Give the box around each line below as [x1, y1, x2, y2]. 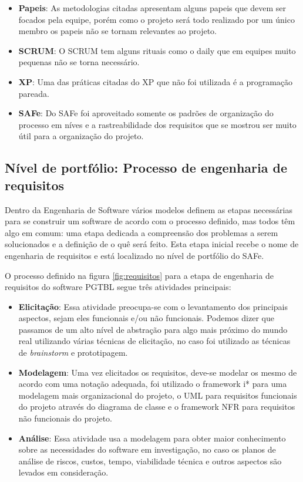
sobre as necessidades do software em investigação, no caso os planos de [18, 443, 276, 456]
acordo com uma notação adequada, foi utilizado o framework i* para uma [18, 377, 287, 390]
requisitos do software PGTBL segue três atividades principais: [5, 281, 231, 293]
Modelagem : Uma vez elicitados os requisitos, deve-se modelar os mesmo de [18, 366, 297, 378]
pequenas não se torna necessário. [18, 56, 140, 68]
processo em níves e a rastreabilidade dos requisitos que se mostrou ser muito [18, 118, 297, 130]
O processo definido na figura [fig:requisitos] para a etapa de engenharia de [5, 269, 274, 281]
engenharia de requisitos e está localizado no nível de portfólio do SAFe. [5, 249, 264, 261]
